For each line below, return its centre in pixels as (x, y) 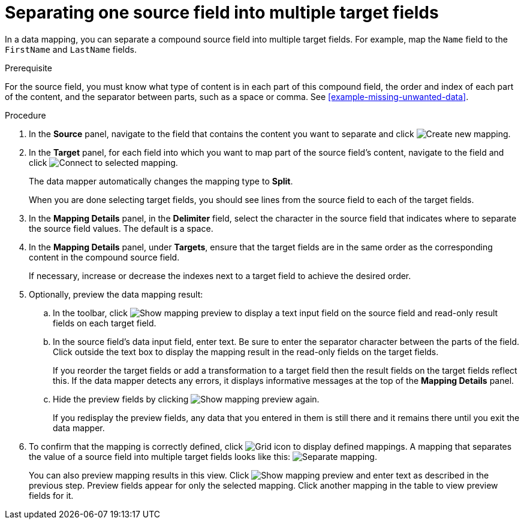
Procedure (25, 115)
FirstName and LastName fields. (71, 49)
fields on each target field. (105, 323)
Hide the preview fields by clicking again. (186, 399)
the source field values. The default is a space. (121, 228)
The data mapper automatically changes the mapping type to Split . (161, 181)
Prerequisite (28, 68)
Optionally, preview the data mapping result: (116, 294)
